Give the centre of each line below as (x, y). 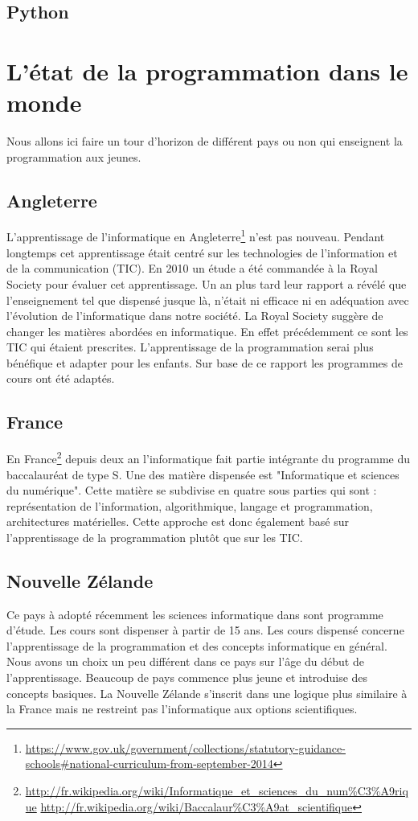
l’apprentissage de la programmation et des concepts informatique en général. (197, 645)
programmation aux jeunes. (74, 156)
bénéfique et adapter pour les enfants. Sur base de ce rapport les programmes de (205, 362)
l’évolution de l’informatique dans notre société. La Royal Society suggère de (195, 316)
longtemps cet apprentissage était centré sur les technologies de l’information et (202, 252)
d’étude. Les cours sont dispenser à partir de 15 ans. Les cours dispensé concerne (205, 630)
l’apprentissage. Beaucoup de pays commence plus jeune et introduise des (187, 677)
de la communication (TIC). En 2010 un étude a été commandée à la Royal (192, 268)
